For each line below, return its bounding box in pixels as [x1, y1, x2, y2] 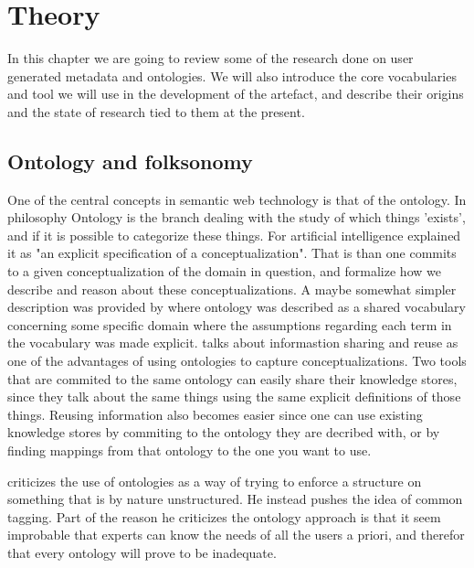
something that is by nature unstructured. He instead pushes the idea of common [7, 489, 463, 509]
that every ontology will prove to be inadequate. [7, 542, 277, 562]
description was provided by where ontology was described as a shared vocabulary [7, 297, 466, 316]
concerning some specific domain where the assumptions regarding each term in [7, 315, 452, 334]
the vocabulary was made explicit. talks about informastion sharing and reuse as [7, 333, 458, 352]
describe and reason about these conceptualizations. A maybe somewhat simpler [7, 279, 457, 298]
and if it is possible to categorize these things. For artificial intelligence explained [7, 225, 461, 244]
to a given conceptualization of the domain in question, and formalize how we [7, 262, 441, 281]
